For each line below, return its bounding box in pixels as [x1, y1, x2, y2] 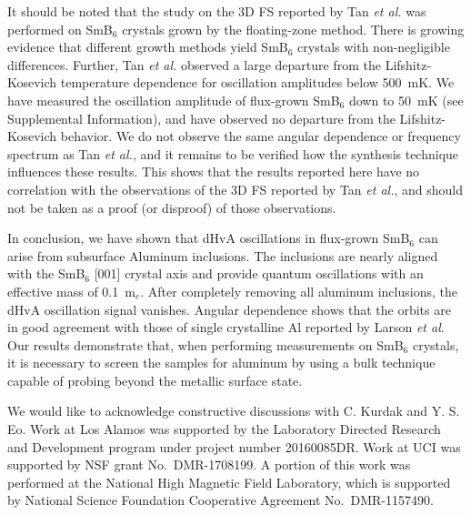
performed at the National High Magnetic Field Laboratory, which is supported [7, 472, 451, 491]
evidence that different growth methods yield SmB [7, 37, 288, 56]
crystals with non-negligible [297, 37, 450, 56]
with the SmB [7, 264, 85, 283]
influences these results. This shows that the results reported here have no [7, 162, 420, 181]
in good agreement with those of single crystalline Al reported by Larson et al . [7, 318, 445, 337]
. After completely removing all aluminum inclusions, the [140, 281, 457, 300]
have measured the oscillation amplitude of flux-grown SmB [7, 90, 340, 109]
